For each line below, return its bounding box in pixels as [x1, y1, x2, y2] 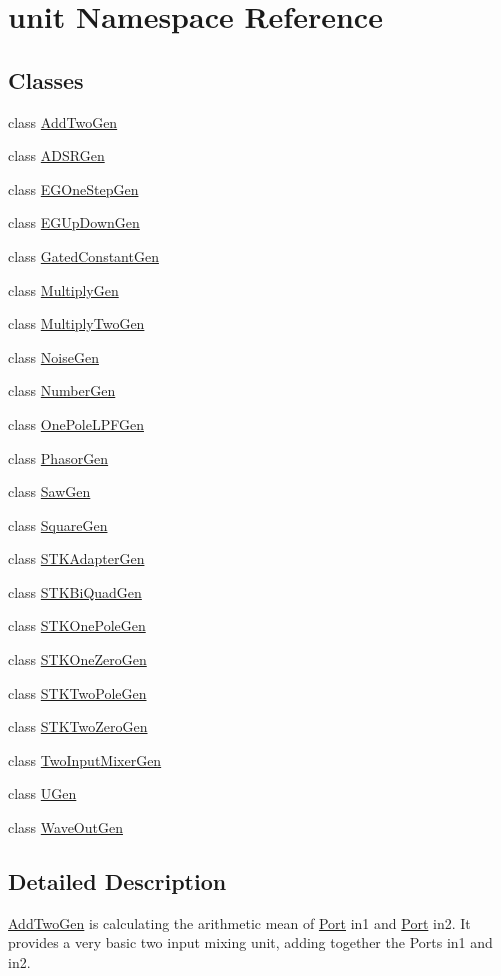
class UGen [8, 783, 77, 804]
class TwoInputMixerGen [8, 749, 162, 770]
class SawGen [8, 481, 91, 502]
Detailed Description [8, 866, 227, 897]
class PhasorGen [8, 447, 109, 468]
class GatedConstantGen [8, 245, 159, 266]
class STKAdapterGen [8, 548, 145, 569]
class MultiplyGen [8, 279, 119, 300]
